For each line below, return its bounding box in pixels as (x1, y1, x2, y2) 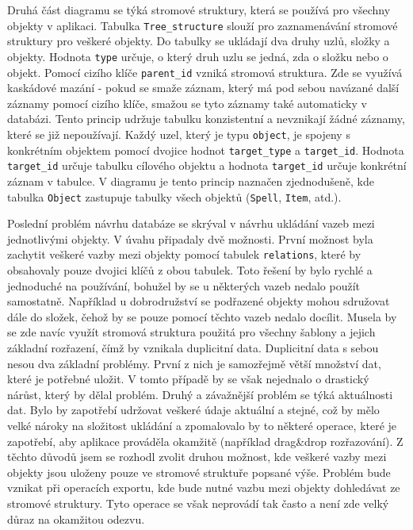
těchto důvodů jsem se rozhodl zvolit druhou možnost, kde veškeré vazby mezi (7, 448, 387, 465)
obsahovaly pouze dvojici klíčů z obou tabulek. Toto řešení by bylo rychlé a (7, 262, 373, 278)
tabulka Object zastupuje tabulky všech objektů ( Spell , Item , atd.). (7, 188, 342, 205)
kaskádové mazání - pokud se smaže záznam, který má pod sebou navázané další (7, 79, 400, 96)
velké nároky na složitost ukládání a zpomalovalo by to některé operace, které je (7, 417, 397, 433)
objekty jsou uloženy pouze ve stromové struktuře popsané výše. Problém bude (7, 463, 391, 480)
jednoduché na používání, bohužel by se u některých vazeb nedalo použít (7, 277, 361, 294)
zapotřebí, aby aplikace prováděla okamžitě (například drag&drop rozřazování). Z (7, 432, 403, 449)
